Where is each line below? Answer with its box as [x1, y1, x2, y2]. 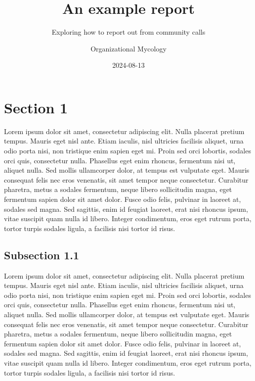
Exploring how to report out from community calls [51, 27, 206, 37]
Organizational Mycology [90, 43, 167, 53]
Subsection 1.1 [4, 247, 80, 262]
